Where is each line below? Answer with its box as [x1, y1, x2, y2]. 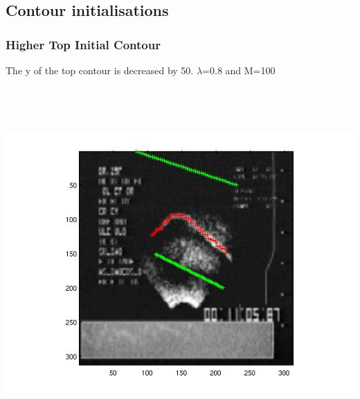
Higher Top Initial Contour [6, 35, 161, 53]
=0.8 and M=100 [202, 63, 276, 77]
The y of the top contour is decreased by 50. [6, 63, 194, 77]
